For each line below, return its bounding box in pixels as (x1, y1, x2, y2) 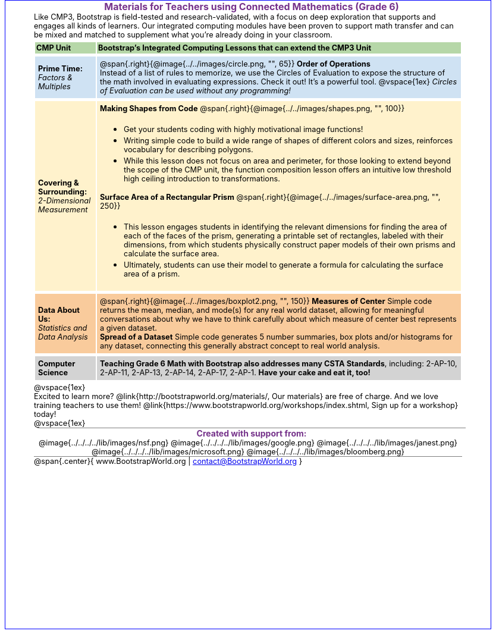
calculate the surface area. (123, 249, 219, 258)
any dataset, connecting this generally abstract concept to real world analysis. (99, 341, 380, 350)
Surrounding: (38, 187, 87, 196)
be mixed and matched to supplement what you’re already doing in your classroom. (34, 30, 332, 39)
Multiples (38, 81, 71, 91)
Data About (38, 306, 80, 315)
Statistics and (38, 324, 87, 332)
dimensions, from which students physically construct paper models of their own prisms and (123, 240, 456, 249)
